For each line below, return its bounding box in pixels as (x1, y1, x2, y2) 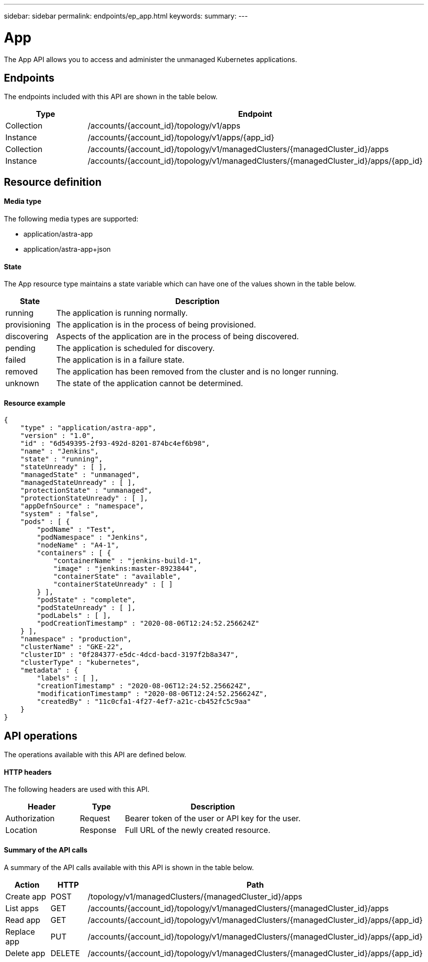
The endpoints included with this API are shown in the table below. (4, 92, 218, 101)
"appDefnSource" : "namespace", (20, 502, 144, 510)
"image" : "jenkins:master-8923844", (53, 565, 198, 573)
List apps (5, 903, 39, 913)
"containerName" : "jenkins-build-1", (53, 557, 202, 565)
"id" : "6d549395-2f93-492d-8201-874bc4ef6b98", (20, 439, 210, 448)
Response (80, 825, 116, 835)
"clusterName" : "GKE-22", (20, 643, 124, 651)
